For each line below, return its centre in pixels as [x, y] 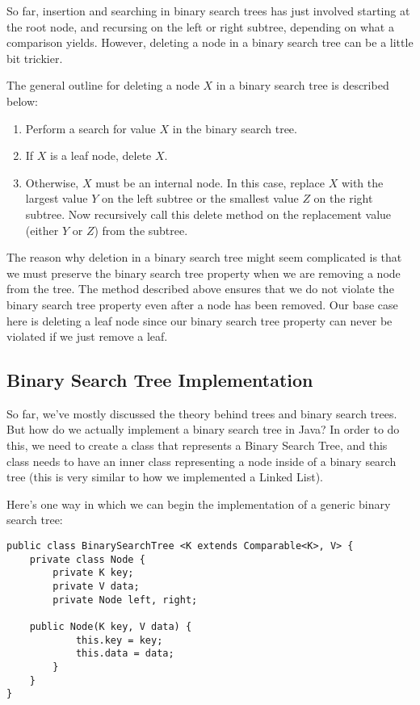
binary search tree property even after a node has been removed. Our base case [202, 304]
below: [22, 101]
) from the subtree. [141, 230]
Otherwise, [52, 182]
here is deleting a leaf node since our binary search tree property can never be [199, 320]
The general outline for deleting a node [103, 85]
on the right [343, 198]
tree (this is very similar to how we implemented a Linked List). [165, 477]
